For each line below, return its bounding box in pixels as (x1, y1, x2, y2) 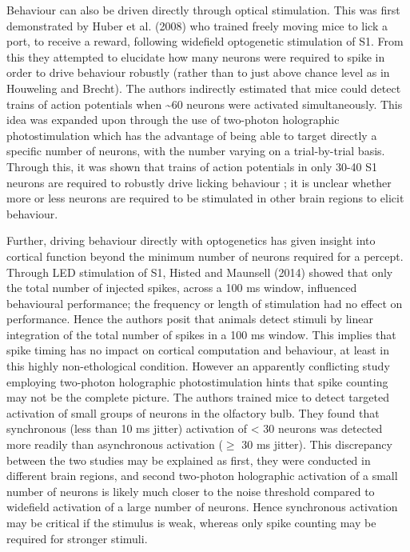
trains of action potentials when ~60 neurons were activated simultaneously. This (6, 95, 403, 112)
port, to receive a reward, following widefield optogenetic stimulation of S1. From (6, 33, 404, 50)
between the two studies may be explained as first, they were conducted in (6, 451, 371, 468)
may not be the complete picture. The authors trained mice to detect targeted (6, 389, 389, 406)
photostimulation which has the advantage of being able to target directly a (6, 126, 377, 143)
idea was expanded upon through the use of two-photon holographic (6, 111, 340, 128)
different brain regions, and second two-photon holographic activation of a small (6, 467, 398, 484)
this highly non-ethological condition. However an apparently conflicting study (6, 358, 390, 374)
